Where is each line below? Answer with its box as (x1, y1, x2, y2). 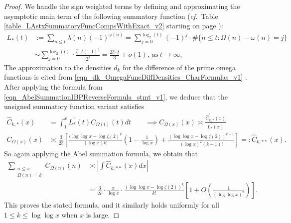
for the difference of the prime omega (123, 62, 236, 72)
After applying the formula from (4, 82, 103, 92)
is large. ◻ (86, 209, 120, 220)
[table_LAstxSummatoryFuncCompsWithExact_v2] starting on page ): (4, 20, 223, 31)
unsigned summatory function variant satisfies (4, 101, 145, 111)
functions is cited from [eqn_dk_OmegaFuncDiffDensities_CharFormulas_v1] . (4, 72, 247, 82)
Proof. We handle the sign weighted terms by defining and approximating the (4, 1, 240, 11)
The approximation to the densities (4, 62, 112, 72)
